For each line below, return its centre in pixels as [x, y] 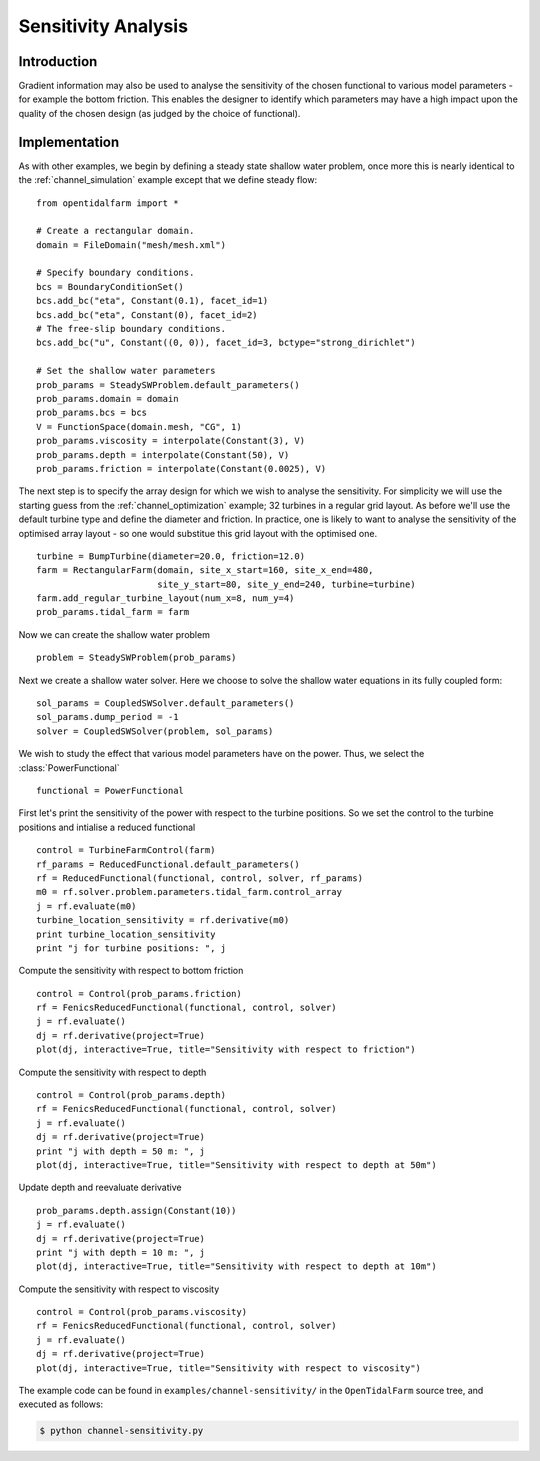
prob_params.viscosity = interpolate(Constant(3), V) [170, 441]
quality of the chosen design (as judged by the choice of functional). [159, 113]
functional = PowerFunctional [110, 790]
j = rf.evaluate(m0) [86, 906]
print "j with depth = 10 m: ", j [120, 1252]
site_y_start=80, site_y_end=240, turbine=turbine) [286, 584]
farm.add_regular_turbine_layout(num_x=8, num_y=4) [165, 598]
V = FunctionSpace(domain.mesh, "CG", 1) [139, 426]
